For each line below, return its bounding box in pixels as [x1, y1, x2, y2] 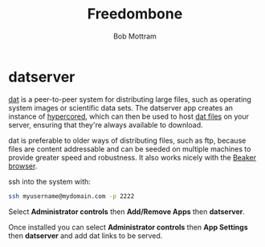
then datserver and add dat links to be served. [8, 230, 163, 241]
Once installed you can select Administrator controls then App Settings [8, 222, 249, 232]
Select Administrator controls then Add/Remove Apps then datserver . [8, 206, 245, 217]
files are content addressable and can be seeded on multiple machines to [8, 144, 251, 153]
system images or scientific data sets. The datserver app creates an [8, 103, 234, 112]
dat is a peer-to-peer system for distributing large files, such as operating [8, 94, 251, 104]
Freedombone [87, 5, 183, 23]
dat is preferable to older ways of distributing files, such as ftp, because [8, 136, 247, 145]
